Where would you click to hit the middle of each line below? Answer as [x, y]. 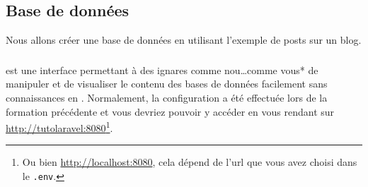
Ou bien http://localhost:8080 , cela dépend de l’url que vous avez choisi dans [190, 162]
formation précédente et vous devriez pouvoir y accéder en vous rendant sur [170, 111]
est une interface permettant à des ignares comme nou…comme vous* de [162, 70]
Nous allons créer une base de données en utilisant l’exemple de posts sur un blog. [184, 40]
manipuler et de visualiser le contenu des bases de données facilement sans [167, 84]
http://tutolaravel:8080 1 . [59, 127]
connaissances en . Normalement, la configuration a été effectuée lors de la [167, 97]
